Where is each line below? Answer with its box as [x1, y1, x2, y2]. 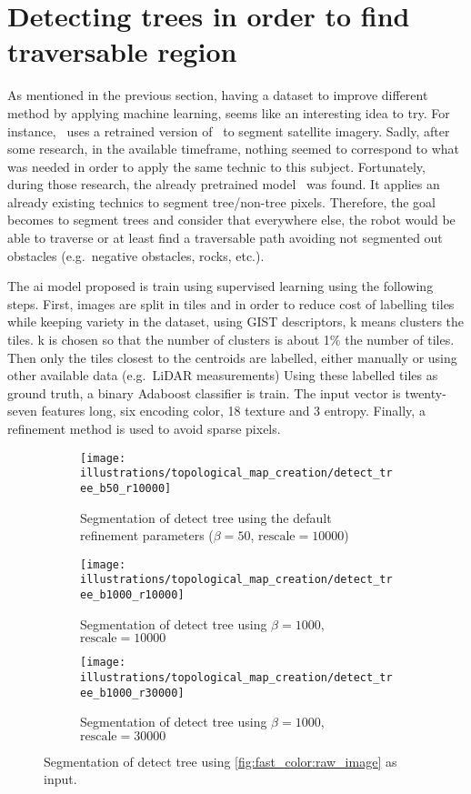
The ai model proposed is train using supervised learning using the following [7, 276, 434, 296]
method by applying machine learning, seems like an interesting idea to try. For [7, 103, 450, 122]
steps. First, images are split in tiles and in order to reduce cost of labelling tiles [7, 294, 455, 313]
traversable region [7, 33, 237, 70]
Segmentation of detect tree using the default [80, 508, 332, 527]
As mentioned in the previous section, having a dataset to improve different [7, 85, 428, 105]
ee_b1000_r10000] [80, 588, 185, 602]
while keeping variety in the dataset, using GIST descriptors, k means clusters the [7, 312, 465, 331]
